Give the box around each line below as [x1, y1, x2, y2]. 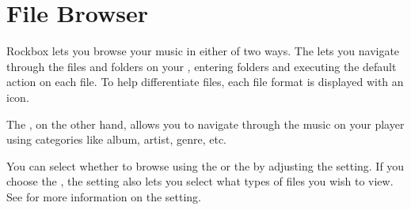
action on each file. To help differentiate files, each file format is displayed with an [6, 73, 404, 90]
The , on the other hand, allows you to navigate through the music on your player [6, 115, 405, 132]
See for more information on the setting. [6, 188, 201, 204]
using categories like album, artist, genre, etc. [6, 131, 226, 148]
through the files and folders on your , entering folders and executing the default [6, 58, 397, 74]
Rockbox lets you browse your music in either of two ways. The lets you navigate [6, 43, 400, 59]
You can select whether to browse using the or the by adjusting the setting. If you [6, 157, 405, 174]
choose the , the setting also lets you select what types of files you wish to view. [6, 173, 394, 189]
